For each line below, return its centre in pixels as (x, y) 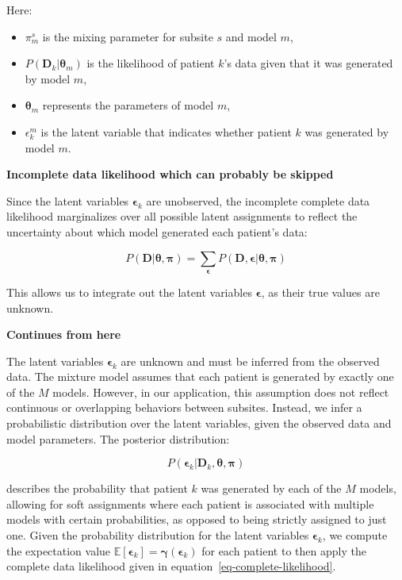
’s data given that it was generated (308, 63)
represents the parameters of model (128, 105)
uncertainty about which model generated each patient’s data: (157, 231)
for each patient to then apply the (284, 550)
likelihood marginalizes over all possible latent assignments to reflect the (182, 216)
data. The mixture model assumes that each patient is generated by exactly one (200, 376)
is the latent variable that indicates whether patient (166, 131)
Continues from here (64, 334)
